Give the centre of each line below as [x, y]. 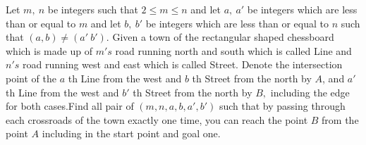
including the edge [310, 92]
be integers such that [93, 9]
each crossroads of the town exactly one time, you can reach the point [157, 119]
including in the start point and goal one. [131, 133]
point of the [31, 78]
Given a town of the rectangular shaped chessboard [223, 37]
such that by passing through [282, 106]
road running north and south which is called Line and [233, 50]
